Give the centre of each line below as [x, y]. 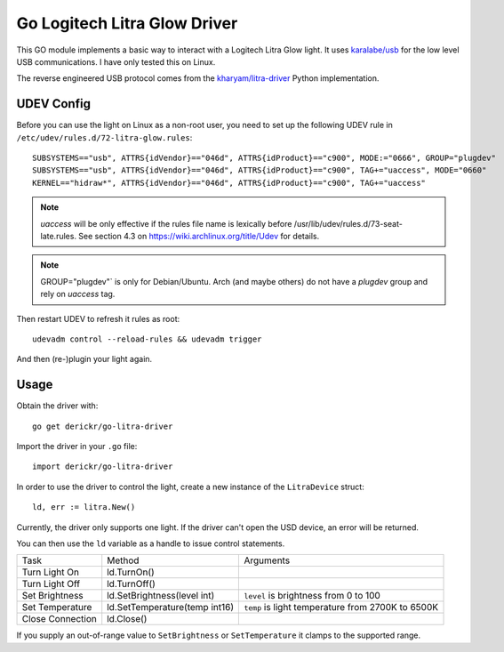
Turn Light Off [51, 584]
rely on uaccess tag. [78, 294]
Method [123, 560]
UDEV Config [53, 104]
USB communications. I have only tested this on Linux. [116, 61]
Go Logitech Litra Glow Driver [127, 23]
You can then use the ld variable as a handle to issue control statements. [151, 543]
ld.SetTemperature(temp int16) [171, 608]
